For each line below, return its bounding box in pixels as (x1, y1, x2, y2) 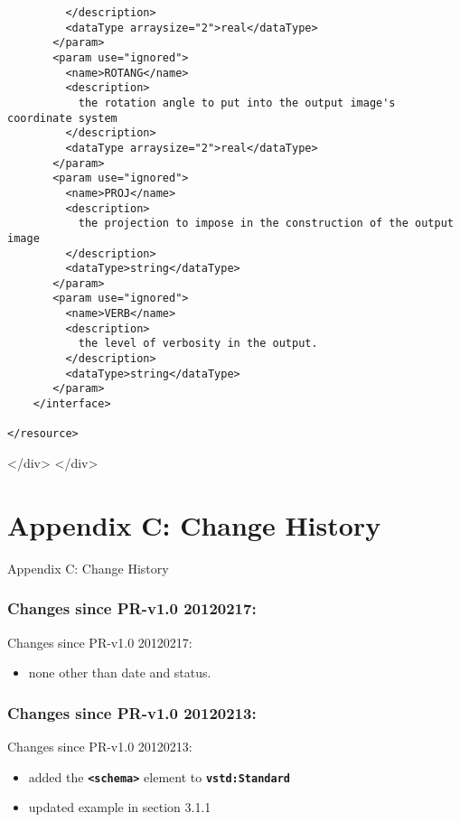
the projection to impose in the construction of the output (78, 217, 454, 230)
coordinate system (7, 111, 117, 125)
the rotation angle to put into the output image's (78, 96, 396, 109)
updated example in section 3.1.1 (28, 798, 211, 817)
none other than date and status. (28, 663, 211, 682)
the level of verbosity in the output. (78, 337, 318, 350)
